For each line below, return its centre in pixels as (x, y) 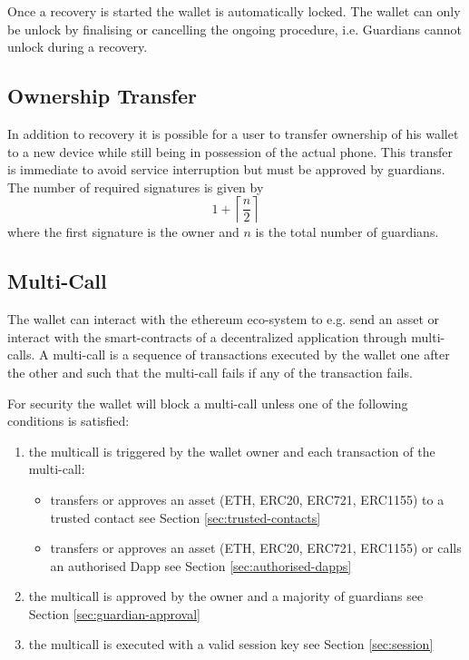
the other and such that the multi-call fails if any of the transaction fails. (210, 372)
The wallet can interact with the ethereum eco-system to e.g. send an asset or (224, 319)
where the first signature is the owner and (123, 232)
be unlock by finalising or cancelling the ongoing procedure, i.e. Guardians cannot (234, 29)
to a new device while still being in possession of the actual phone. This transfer (230, 151)
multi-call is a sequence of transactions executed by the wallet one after (251, 355)
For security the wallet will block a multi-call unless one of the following (208, 403)
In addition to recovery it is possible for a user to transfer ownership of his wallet (233, 133)
